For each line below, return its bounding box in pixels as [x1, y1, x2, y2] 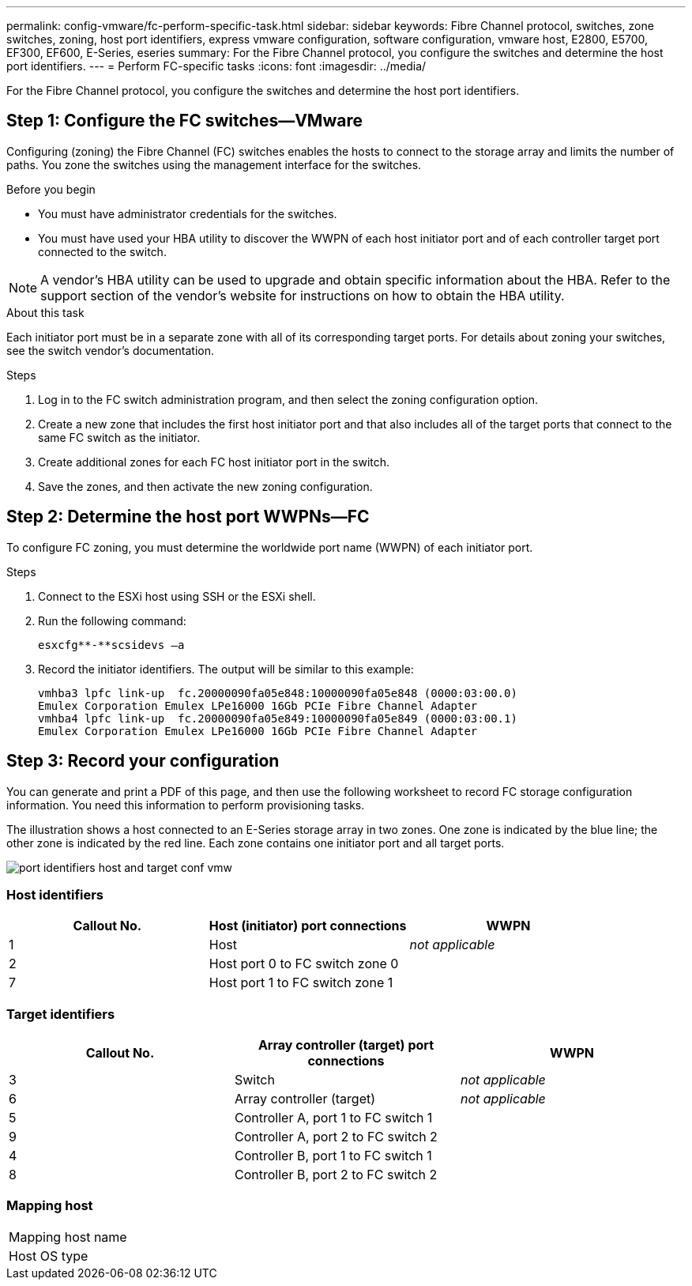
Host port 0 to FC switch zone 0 [209, 956, 399, 972]
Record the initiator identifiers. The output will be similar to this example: [38, 662, 414, 676]
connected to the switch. [38, 244, 167, 258]
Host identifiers [6, 886, 104, 903]
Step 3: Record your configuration [6, 751, 280, 771]
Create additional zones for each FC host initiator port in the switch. [38, 454, 390, 469]
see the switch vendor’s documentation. [6, 343, 215, 357]
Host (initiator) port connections [209, 918, 407, 934]
